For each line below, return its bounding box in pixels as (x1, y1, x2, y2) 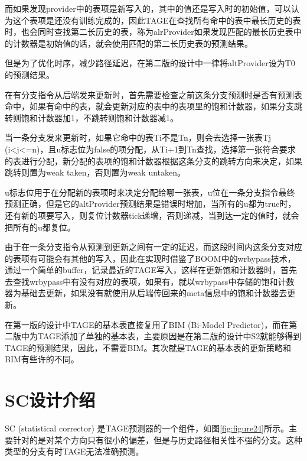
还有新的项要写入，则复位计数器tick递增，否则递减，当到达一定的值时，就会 (5, 209, 299, 221)
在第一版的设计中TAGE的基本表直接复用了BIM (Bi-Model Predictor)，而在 (5, 318, 289, 330)
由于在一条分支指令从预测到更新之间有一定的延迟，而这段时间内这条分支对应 (5, 241, 302, 253)
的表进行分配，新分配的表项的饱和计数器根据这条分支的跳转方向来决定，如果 (5, 154, 302, 167)
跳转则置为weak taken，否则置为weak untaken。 (5, 166, 186, 178)
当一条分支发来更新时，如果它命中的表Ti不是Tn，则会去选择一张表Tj (5, 131, 272, 144)
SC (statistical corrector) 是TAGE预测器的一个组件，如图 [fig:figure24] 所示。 (5, 422, 289, 434)
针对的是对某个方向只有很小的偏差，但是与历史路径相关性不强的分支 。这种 (12, 433, 302, 446)
